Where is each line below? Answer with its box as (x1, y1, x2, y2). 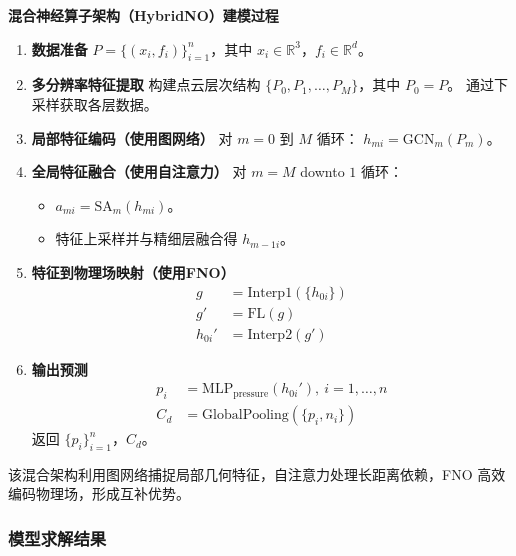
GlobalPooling (202, 408, 289, 423)
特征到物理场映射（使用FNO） (31, 261, 235, 282)
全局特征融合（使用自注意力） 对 (31, 161, 247, 182)
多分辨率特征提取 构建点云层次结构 (31, 74, 261, 95)
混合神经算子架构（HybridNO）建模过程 (8, 5, 279, 25)
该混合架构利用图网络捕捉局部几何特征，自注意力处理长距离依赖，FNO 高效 (8, 463, 506, 484)
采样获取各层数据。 (31, 93, 158, 114)
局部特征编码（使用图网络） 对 (31, 127, 233, 148)
